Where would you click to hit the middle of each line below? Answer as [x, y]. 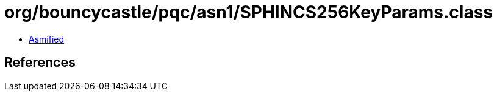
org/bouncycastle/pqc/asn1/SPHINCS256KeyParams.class [249, 12]
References [40, 63]
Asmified [47, 39]
